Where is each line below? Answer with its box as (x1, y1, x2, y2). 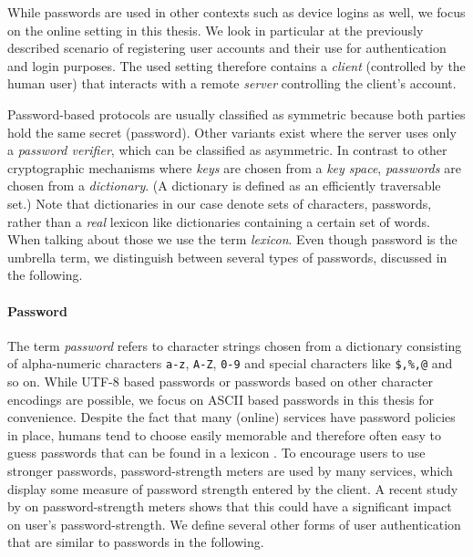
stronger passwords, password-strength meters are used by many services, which (7, 460, 453, 480)
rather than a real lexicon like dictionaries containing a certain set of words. (7, 211, 430, 231)
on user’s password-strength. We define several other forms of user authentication (7, 514, 461, 533)
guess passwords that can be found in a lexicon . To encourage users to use (7, 443, 426, 462)
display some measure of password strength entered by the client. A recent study (7, 479, 458, 498)
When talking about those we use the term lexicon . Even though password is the (7, 230, 458, 249)
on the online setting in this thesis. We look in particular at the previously (7, 20, 424, 39)
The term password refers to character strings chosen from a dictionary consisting (7, 335, 462, 355)
